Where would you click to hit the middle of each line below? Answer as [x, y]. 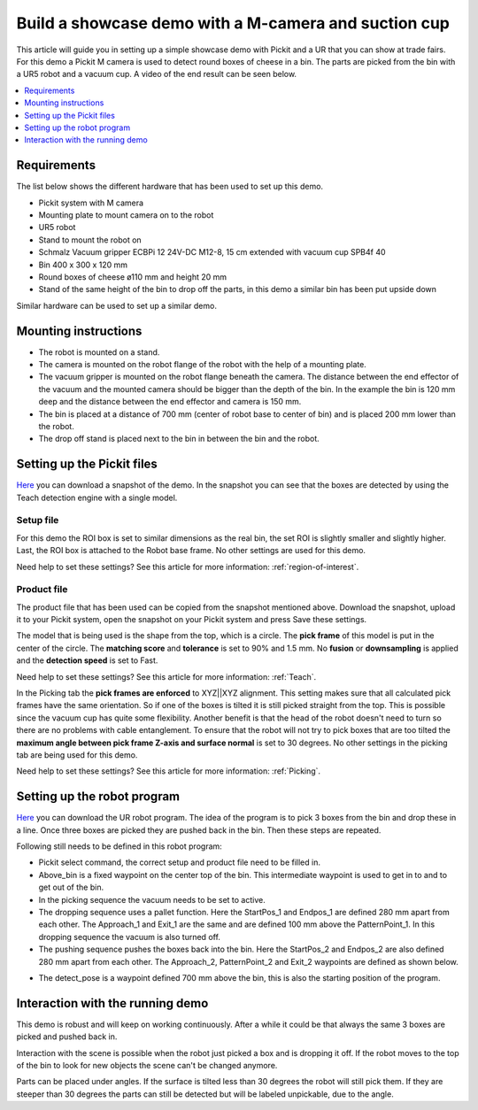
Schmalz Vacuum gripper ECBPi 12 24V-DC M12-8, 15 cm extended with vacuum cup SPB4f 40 [212, 252]
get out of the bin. [71, 887]
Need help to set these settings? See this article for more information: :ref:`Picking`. [169, 771]
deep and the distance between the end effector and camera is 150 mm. [170, 402]
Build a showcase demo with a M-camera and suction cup [233, 23]
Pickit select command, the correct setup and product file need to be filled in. [179, 862]
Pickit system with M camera [91, 203]
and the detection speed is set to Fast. [87, 660]
